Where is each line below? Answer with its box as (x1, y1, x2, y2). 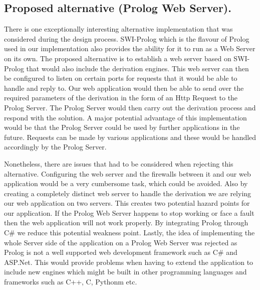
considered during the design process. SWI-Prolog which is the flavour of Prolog (4, 33, 249, 44)
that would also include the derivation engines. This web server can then (26, 63, 249, 73)
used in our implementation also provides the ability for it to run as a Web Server (4, 43, 255, 54)
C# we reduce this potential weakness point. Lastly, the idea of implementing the (4, 227, 255, 238)
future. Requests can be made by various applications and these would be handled (4, 131, 256, 142)
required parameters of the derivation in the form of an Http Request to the (4, 92, 238, 103)
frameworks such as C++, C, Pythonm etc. (4, 276, 137, 287)
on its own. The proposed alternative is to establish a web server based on (4, 53, 231, 63)
